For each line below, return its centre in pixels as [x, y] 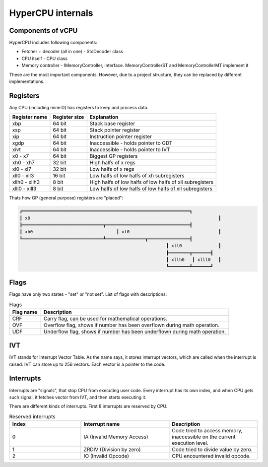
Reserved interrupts [32, 416]
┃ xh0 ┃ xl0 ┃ [120, 232]
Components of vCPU [43, 31]
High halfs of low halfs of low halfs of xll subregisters [151, 182]
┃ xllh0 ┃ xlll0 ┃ [194, 260]
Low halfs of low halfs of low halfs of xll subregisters [151, 189]
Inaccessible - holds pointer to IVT [130, 150]
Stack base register [112, 124]
